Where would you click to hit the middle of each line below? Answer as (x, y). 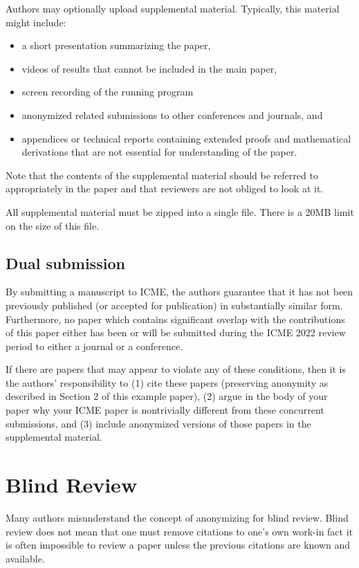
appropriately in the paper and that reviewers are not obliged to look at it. (165, 189)
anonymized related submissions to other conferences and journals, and (172, 114)
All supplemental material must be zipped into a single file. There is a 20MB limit (180, 211)
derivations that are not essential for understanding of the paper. (159, 152)
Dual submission (65, 263)
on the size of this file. (53, 225)
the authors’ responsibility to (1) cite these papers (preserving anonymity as (167, 382)
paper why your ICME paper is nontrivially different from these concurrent (165, 410)
